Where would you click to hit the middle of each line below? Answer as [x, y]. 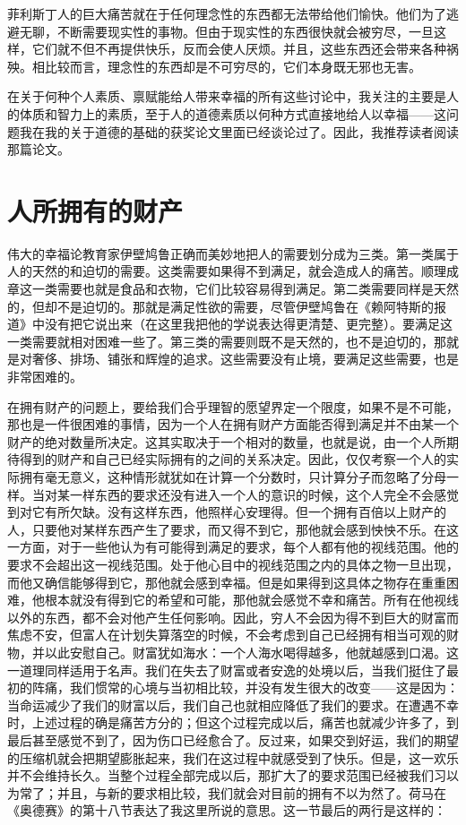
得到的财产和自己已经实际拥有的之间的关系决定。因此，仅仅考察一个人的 [233, 459]
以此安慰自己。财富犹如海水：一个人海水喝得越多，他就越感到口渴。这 [251, 652]
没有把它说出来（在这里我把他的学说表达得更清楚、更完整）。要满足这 [248, 324]
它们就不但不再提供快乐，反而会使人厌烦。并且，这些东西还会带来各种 [239, 49]
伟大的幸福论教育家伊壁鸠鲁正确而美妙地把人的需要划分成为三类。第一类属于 [233, 253]
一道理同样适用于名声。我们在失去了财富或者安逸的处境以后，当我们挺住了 [227, 670]
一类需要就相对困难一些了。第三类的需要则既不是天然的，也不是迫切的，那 [227, 341]
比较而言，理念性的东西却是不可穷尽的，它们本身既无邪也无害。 [233, 66]
